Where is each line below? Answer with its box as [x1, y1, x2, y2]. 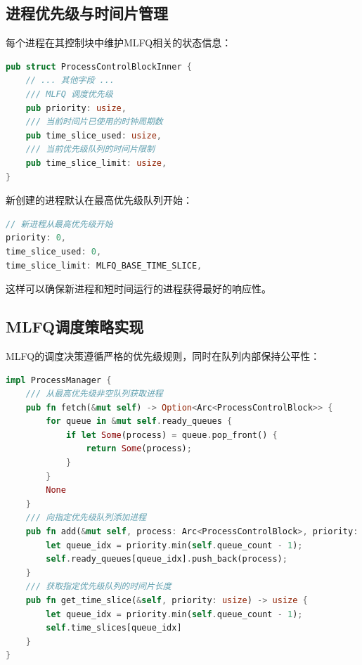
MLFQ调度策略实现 [6, 316, 144, 337]
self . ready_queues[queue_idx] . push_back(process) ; [46, 554, 287, 564]
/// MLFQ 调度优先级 [25, 89, 113, 99]
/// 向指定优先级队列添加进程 [25, 512, 146, 523]
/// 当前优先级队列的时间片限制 [25, 144, 155, 155]
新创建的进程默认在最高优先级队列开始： [6, 193, 193, 207]
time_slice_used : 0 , [6, 246, 102, 257]
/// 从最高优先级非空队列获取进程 [25, 389, 163, 399]
